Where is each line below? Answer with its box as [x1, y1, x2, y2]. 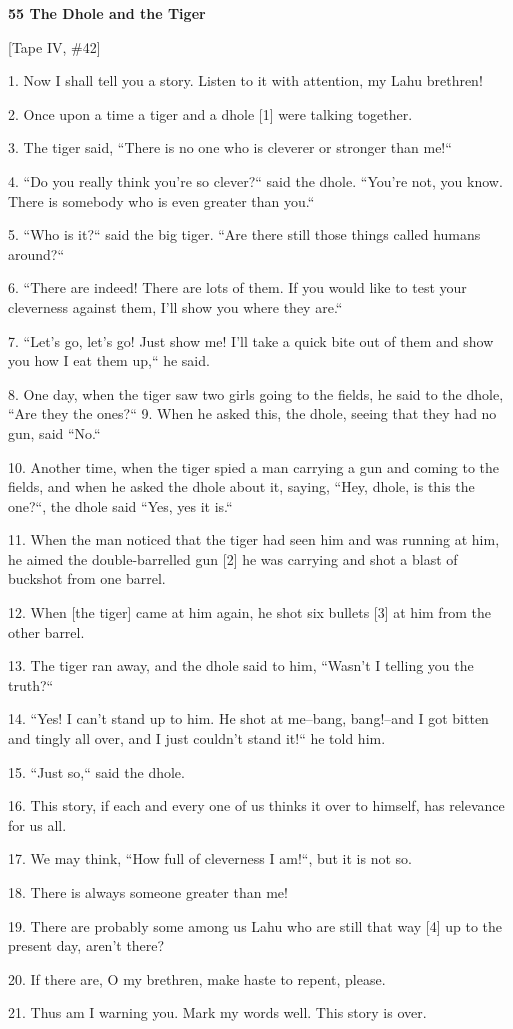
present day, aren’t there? [8, 935, 165, 956]
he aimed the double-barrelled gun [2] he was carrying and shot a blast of [8, 548, 458, 569]
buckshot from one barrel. [8, 568, 166, 589]
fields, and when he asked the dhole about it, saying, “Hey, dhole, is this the [8, 476, 475, 497]
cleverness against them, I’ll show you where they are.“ [8, 296, 343, 317]
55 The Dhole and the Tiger [8, 3, 206, 23]
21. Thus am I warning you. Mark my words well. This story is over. [8, 1002, 427, 1023]
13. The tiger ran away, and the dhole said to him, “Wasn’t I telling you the [8, 655, 474, 676]
